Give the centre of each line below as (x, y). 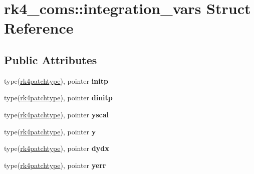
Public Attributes (51, 59)
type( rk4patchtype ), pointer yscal (57, 114)
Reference (39, 28)
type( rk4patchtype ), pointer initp (56, 80)
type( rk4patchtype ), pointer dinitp (58, 98)
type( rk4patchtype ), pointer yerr (55, 165)
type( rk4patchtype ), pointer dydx (57, 148)
